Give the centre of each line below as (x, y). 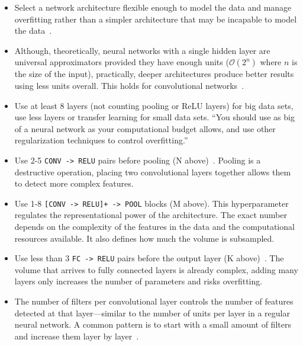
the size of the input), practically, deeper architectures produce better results (154, 74)
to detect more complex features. (74, 183)
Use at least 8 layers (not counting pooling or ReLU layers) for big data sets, (154, 105)
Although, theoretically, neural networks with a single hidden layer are (142, 50)
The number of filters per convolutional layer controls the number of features (154, 301)
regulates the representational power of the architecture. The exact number (151, 215)
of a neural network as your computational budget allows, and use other (145, 128)
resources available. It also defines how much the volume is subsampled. (144, 238)
